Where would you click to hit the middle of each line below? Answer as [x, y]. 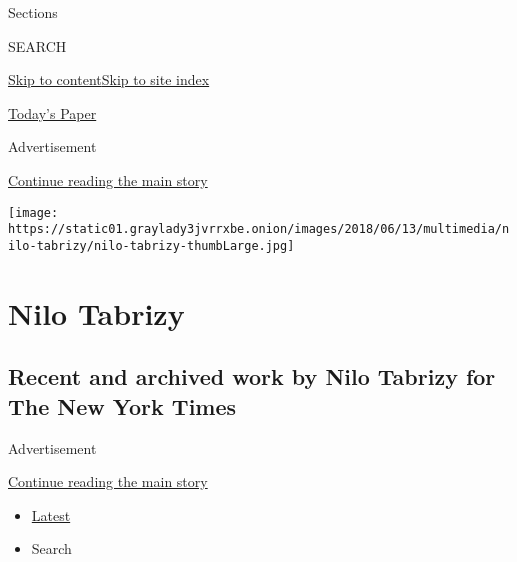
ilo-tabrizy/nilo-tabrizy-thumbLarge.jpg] [151, 245]
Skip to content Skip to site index [109, 79]
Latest [51, 514]
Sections [33, 12]
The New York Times [122, 405]
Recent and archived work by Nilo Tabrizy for [252, 376]
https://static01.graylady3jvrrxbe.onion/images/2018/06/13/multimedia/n [259, 229]
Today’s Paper [52, 112]
